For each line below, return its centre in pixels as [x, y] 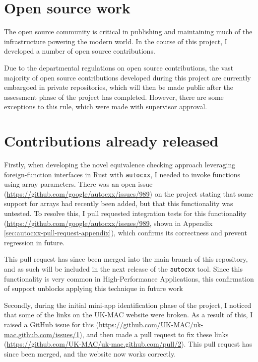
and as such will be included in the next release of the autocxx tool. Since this [123, 269]
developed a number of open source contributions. [80, 51]
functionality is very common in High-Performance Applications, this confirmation [129, 278]
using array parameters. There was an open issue [78, 184]
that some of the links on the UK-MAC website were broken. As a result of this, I [129, 315]
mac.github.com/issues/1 [42, 334]
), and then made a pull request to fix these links [154, 334]
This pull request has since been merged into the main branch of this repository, [126, 259]
